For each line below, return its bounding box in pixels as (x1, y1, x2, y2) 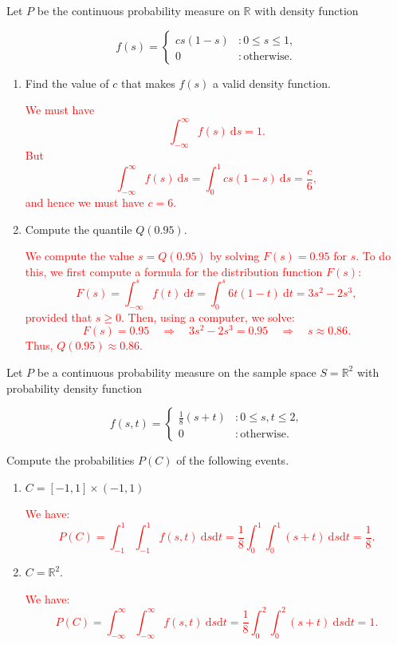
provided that (25, 308, 92, 325)
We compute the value (25, 247, 135, 264)
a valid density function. (212, 74, 331, 91)
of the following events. (176, 452, 289, 469)
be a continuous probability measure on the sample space (37, 363, 316, 380)
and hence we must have (25, 193, 144, 210)
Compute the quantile (25, 220, 132, 237)
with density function (254, 2, 359, 18)
